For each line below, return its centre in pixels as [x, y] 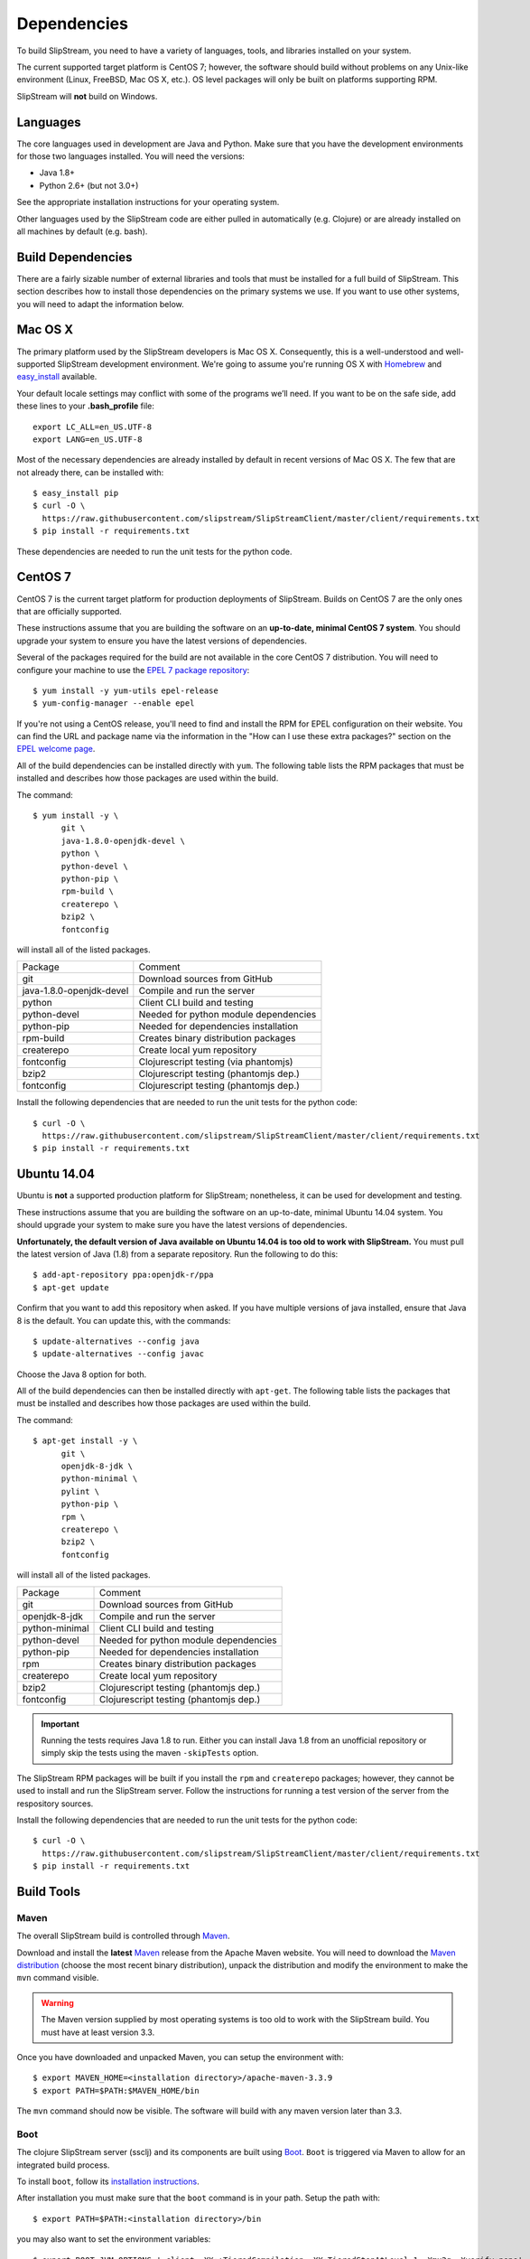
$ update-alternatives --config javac [119, 1354]
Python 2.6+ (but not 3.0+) [89, 185]
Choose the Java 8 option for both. [82, 1374]
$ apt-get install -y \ [85, 1441]
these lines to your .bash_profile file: [86, 406]
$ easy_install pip [76, 493]
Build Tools [49, 1892]
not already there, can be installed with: [90, 472]
